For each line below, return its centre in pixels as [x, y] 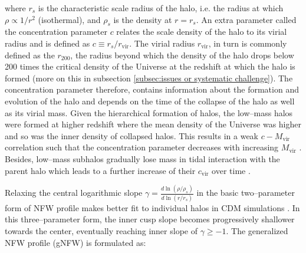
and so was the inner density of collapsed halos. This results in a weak [131, 135]
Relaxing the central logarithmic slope [74, 193]
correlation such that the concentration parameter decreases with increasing [142, 147]
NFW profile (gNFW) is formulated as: [75, 242]
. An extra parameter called [246, 19]
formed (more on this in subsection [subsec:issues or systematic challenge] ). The [149, 78]
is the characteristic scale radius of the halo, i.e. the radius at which [161, 8]
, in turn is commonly [248, 43]
